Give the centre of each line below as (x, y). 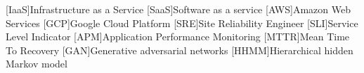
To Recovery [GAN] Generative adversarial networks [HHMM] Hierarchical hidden (180, 50)
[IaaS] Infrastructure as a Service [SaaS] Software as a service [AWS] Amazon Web (178, 9)
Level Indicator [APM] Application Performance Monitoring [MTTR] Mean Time (178, 36)
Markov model (37, 64)
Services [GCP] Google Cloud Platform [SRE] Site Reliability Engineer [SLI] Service (182, 23)
